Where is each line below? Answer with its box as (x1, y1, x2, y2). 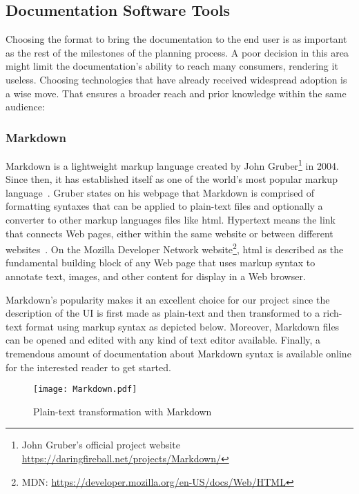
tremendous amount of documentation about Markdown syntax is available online (6, 346, 351, 361)
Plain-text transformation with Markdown (33, 404, 212, 418)
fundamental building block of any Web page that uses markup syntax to (6, 255, 316, 270)
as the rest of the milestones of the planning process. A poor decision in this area (6, 45, 349, 59)
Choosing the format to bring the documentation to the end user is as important (6, 32, 347, 46)
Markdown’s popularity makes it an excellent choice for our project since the (6, 292, 330, 306)
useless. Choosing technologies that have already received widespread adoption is (6, 72, 347, 86)
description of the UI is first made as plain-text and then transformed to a (6, 306, 320, 320)
